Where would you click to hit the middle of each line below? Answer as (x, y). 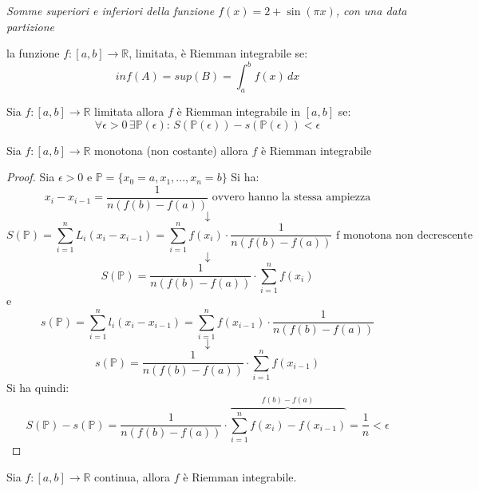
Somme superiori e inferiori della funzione (111, 10)
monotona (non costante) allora (171, 150)
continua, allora (133, 476)
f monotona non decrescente (404, 235)
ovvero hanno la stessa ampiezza (291, 198)
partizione (30, 26)
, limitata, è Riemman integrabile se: (218, 53)
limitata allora (129, 111)
